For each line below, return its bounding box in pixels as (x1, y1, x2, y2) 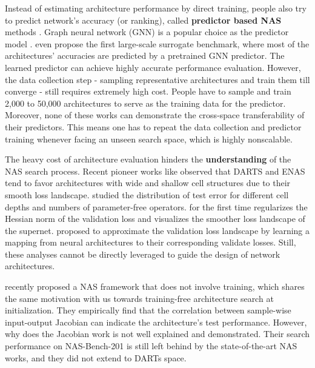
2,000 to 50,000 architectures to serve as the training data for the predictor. (5, 96, 286, 109)
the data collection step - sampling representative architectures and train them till (5, 73, 310, 85)
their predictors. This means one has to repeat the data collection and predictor (5, 120, 302, 133)
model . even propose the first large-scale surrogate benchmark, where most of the (5, 37, 310, 50)
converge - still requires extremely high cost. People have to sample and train (5, 85, 291, 98)
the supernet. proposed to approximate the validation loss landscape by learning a (5, 224, 310, 236)
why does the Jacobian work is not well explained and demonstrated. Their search (5, 327, 310, 340)
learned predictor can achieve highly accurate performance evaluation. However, (5, 61, 301, 73)
